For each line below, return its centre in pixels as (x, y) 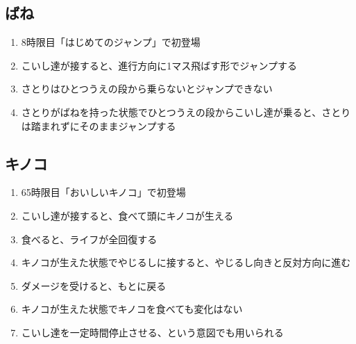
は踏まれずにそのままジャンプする (99, 125)
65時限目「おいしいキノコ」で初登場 (103, 192)
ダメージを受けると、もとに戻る (94, 285)
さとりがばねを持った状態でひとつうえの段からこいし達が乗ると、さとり (186, 112)
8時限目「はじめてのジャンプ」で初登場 (111, 42)
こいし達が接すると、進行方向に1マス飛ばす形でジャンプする (159, 65)
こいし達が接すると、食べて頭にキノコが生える (127, 215)
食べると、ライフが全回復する (89, 239)
